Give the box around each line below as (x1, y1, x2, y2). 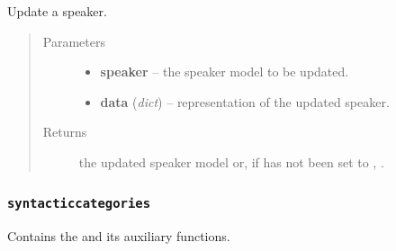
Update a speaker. (7, 2, 107, 20)
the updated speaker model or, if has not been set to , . (78, 152, 384, 171)
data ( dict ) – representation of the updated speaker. (100, 92, 390, 111)
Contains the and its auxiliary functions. (7, 227, 230, 246)
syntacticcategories (7, 196, 151, 211)
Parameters (42, 31, 105, 50)
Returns (42, 122, 87, 141)
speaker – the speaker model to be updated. (100, 62, 349, 81)
